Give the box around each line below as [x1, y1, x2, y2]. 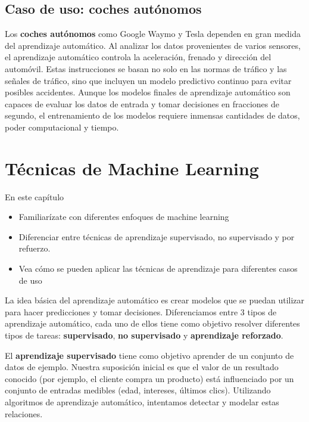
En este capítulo [5, 190, 64, 203]
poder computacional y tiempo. [5, 120, 119, 133]
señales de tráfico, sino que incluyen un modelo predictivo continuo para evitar [5, 74, 292, 86]
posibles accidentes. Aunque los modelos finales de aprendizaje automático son [5, 86, 291, 98]
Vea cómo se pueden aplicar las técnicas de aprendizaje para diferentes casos [18, 262, 298, 275]
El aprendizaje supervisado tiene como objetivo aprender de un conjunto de [5, 349, 294, 361]
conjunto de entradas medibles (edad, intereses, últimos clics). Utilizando [5, 384, 271, 396]
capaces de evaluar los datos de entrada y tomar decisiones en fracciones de [5, 97, 279, 110]
